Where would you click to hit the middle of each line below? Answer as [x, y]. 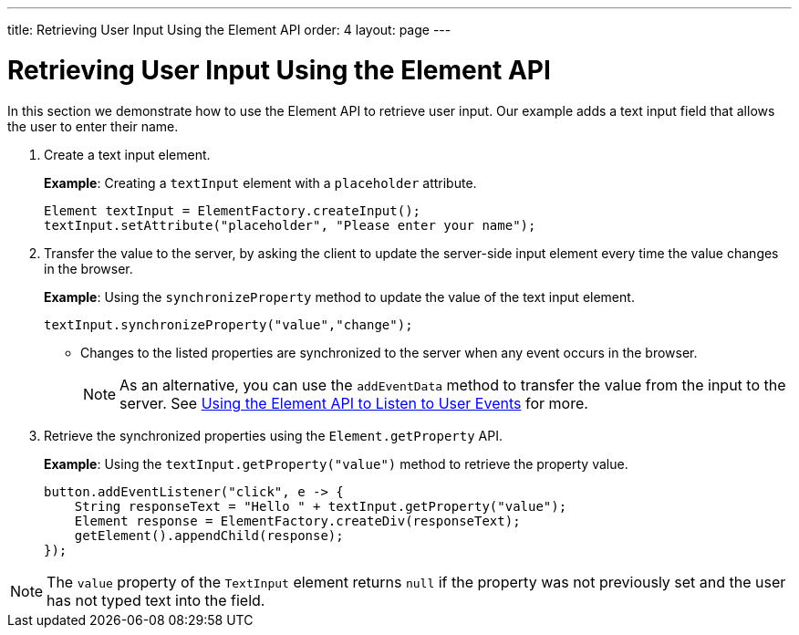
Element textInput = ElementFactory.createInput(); [233, 210]
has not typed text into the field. [156, 600]
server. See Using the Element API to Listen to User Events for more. [354, 403]
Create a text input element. [127, 154]
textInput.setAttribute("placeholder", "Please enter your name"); [290, 225]
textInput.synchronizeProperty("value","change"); [228, 324]
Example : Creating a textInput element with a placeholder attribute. [260, 182]
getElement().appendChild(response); [209, 535]
